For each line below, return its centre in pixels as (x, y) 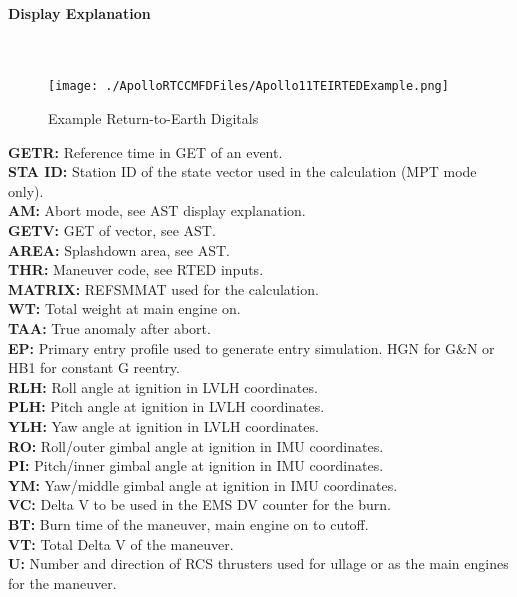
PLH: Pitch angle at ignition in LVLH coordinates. (166, 406)
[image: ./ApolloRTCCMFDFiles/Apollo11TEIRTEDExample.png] (248, 86)
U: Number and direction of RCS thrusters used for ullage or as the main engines (258, 563)
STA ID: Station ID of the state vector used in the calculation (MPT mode (242, 171)
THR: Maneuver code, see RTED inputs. (136, 269)
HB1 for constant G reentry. (94, 367)
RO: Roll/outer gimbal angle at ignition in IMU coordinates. (196, 445)
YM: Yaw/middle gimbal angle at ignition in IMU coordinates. (203, 484)
